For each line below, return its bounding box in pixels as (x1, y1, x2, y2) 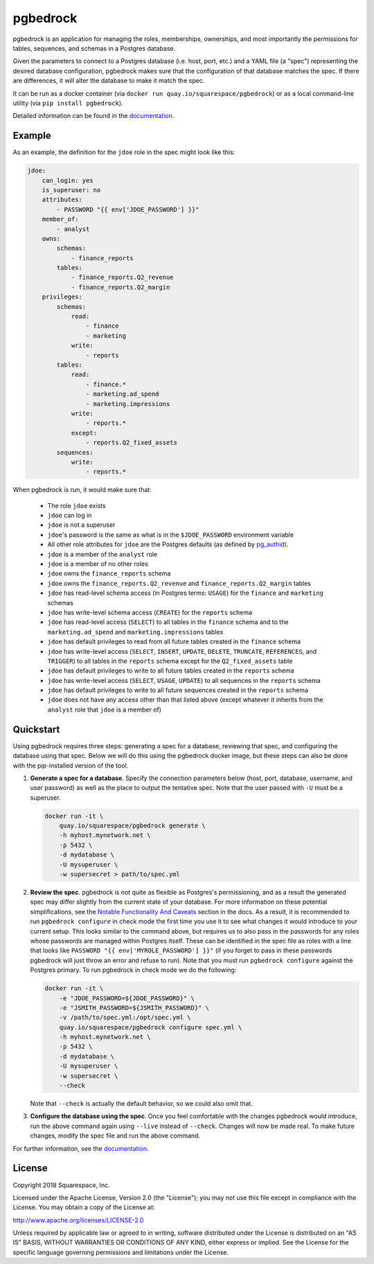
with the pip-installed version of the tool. (12, 761, 129, 770)
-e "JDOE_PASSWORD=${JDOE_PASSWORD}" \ (59, 994, 195, 1002)
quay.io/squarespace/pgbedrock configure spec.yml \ (59, 1023, 242, 1031)
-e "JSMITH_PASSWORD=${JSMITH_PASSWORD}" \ (59, 1004, 209, 1011)
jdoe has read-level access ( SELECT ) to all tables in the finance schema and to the (47, 618, 289, 626)
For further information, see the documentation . (12, 1144, 149, 1152)
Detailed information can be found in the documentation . (12, 112, 175, 120)
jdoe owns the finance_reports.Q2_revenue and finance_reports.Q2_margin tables (47, 579, 312, 587)
